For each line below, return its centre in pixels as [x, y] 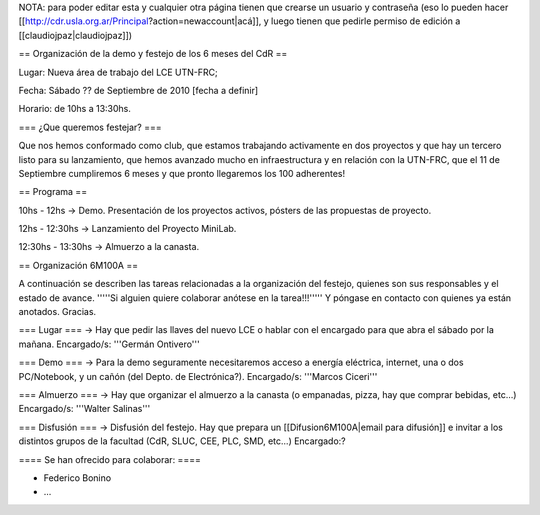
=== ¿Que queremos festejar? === [90, 127]
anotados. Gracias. [57, 312]
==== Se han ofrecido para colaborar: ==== [110, 459]
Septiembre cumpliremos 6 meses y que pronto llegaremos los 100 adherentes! [181, 173]
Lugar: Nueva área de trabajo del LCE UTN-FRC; [118, 72]
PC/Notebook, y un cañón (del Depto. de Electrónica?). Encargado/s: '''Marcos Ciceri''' [198, 376]
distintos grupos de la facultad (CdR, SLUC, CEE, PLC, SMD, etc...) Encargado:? [182, 441]
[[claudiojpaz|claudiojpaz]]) [75, 35]
